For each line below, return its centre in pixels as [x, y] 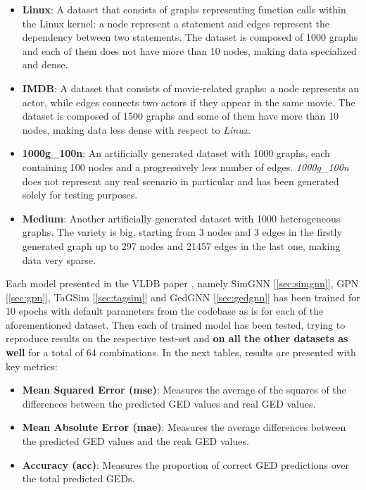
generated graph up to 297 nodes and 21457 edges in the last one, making [181, 245]
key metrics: [32, 366]
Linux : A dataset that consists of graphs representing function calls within [184, 9]
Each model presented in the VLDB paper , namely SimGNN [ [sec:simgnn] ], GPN [182, 283]
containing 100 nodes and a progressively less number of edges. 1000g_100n [185, 167]
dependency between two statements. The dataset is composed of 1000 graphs [190, 37]
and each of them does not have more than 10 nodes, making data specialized [189, 50]
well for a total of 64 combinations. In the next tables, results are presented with [181, 352]
